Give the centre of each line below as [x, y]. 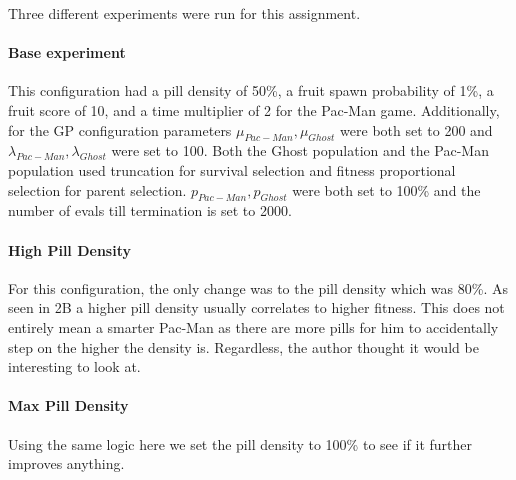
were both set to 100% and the [386, 189]
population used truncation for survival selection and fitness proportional [232, 169]
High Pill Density [69, 249]
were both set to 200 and [416, 129]
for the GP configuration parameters [120, 129]
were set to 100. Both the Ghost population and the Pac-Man [300, 150]
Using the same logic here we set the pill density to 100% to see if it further [240, 443]
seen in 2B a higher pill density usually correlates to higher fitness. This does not [256, 307]
